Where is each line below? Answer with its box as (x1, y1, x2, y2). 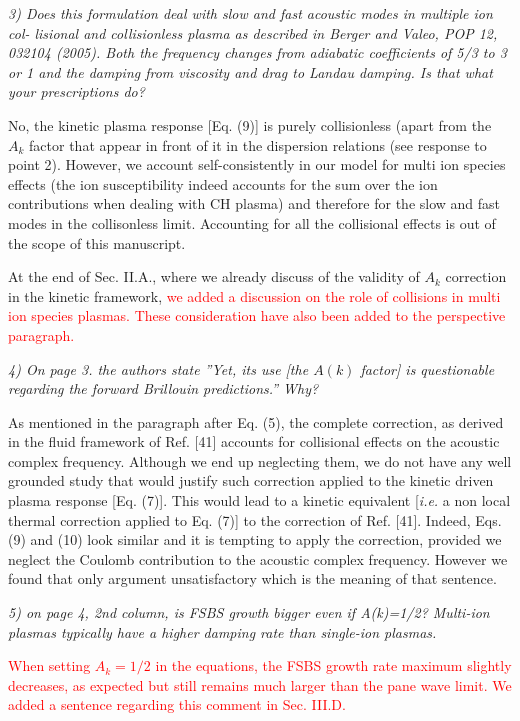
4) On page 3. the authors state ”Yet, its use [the (8, 358, 309, 379)
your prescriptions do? (8, 81, 145, 102)
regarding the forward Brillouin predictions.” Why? (8, 378, 319, 399)
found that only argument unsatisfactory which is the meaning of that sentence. (8, 568, 497, 589)
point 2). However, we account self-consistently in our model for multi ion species (8, 154, 506, 175)
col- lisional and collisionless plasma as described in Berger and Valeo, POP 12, (8, 22, 498, 43)
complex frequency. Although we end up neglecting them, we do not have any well (8, 450, 512, 471)
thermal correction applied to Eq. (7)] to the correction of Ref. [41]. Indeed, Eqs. (8, 509, 502, 530)
